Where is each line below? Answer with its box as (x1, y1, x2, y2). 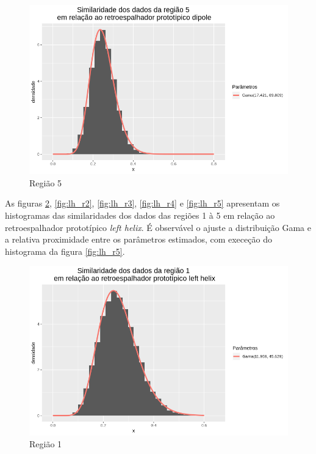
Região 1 (29, 438, 62, 450)
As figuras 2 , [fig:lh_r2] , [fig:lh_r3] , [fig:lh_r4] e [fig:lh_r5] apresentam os (5, 197, 280, 210)
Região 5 (29, 176, 62, 189)
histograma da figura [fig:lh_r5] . (5, 244, 125, 257)
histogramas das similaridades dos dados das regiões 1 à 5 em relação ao (5, 209, 275, 221)
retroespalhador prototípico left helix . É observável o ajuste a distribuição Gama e (5, 221, 311, 233)
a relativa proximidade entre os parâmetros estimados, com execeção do (5, 233, 272, 246)
